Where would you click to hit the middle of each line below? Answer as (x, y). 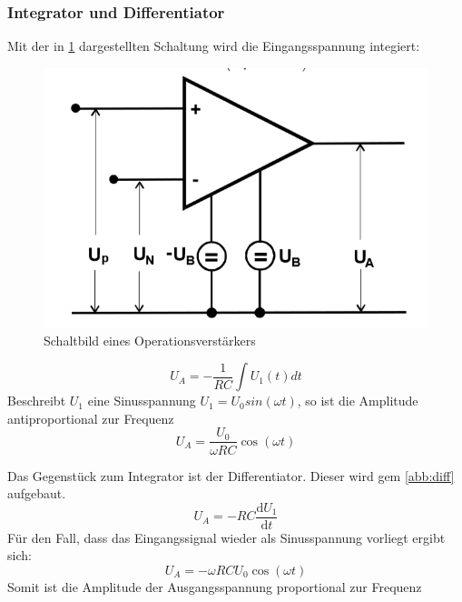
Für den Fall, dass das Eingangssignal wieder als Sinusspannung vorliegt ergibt (226, 537)
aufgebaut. (37, 493)
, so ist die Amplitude (358, 401)
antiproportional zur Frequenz (91, 418)
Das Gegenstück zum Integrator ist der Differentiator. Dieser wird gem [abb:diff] (231, 475)
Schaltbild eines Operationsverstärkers (150, 340)
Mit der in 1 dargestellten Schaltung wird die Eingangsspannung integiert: (214, 46)
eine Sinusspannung (142, 401)
